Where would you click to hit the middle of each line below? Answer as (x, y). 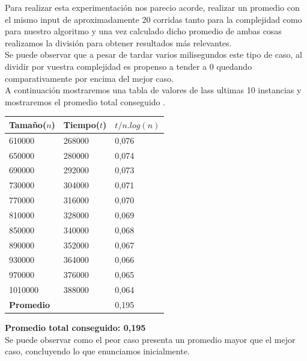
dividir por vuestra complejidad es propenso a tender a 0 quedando (129, 66)
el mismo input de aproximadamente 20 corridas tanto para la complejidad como (153, 19)
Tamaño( (28, 124)
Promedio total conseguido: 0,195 (75, 328)
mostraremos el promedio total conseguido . (85, 101)
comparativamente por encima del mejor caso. (89, 78)
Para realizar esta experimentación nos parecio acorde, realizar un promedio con (152, 7)
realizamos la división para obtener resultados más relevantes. (118, 42)
